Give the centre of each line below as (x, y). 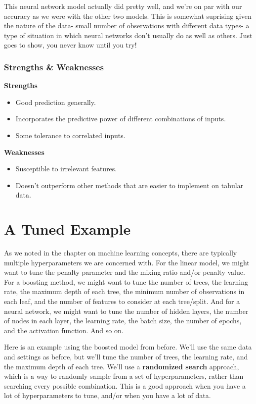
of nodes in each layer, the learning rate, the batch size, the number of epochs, (123, 321)
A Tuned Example (67, 229)
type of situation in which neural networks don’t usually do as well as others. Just (128, 35)
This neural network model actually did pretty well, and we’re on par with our (123, 6)
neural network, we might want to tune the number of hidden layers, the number (126, 311)
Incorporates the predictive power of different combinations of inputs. (121, 119)
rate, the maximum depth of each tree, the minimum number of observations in (124, 291)
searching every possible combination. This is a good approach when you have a (125, 385)
